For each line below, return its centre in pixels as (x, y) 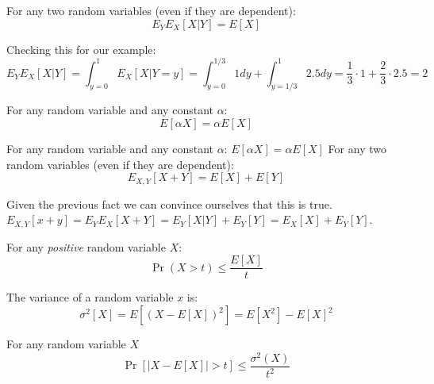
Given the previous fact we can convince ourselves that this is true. (169, 204)
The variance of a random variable (90, 297)
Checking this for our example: (81, 49)
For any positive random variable (86, 246)
